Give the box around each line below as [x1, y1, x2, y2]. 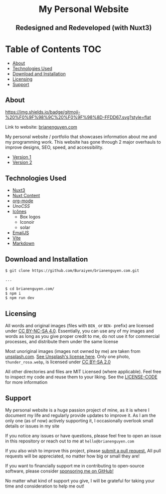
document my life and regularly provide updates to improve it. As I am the [5, 412, 156, 418]
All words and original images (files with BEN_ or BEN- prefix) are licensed [5, 323, 154, 329]
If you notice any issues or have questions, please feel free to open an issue [5, 432, 162, 438]
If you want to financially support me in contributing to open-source [5, 462, 145, 468]
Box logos [19, 214, 41, 220]
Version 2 [12, 159, 32, 166]
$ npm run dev [5, 295, 35, 301]
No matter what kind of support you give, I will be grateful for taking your [5, 477, 155, 483]
